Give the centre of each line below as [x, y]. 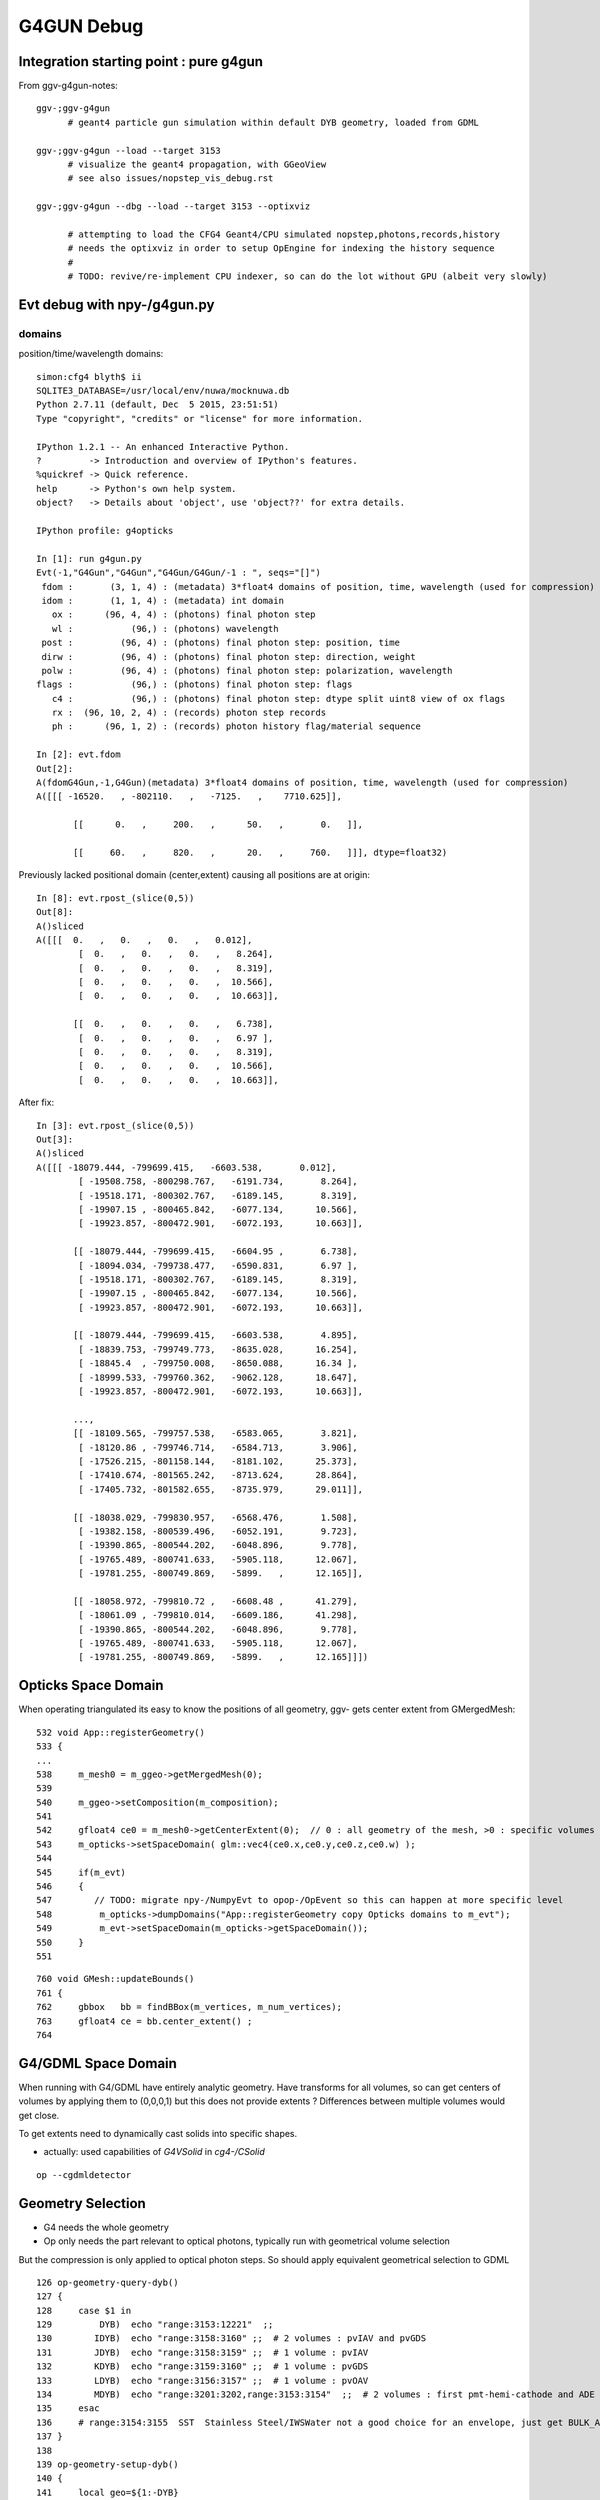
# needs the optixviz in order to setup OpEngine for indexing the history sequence [281, 248]
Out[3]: [55, 1139]
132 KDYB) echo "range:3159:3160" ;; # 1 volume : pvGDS [202, 2366]
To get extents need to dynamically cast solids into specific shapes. [158, 2134]
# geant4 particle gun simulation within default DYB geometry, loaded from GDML [273, 122]
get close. [39, 2115]
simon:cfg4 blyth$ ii [89, 376]
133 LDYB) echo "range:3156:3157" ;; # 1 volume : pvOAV [202, 2380]
